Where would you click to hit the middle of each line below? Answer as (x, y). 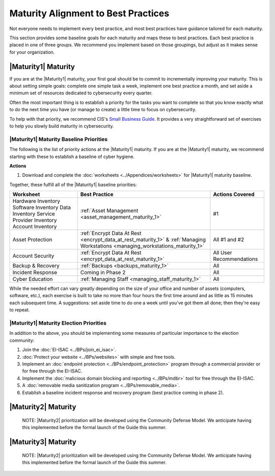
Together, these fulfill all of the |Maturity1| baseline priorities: (73, 184)
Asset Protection (32, 240)
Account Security (33, 256)
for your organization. (32, 52)
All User (223, 253)
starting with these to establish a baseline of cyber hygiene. (72, 156)
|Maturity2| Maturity (43, 407)
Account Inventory (35, 227)
